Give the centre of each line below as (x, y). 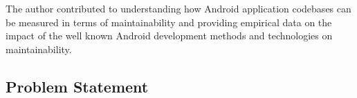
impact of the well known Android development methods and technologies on (169, 36)
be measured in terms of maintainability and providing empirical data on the (169, 22)
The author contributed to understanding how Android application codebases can (178, 8)
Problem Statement (77, 86)
